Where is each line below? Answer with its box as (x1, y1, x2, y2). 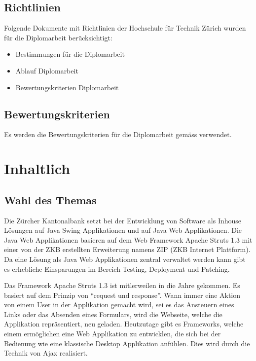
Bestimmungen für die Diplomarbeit (15, 49, 125, 59)
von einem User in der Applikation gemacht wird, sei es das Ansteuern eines (4, 299, 234, 310)
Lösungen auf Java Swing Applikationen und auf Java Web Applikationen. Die (4, 225, 242, 235)
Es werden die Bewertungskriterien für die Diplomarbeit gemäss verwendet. (4, 129, 232, 140)
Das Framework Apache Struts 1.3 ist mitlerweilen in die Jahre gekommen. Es (4, 280, 240, 290)
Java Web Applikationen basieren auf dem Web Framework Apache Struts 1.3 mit (4, 234, 253, 245)
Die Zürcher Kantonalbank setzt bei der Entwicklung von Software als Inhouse (4, 215, 242, 225)
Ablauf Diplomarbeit (15, 65, 78, 75)
